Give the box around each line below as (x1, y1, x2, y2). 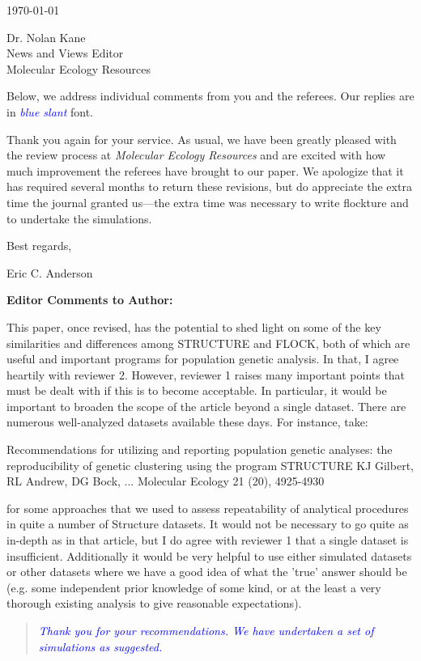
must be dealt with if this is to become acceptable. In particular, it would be (6, 382, 387, 399)
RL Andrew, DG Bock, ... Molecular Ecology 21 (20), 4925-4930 (6, 472, 325, 489)
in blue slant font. (6, 103, 94, 120)
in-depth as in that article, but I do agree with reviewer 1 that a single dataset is (6, 532, 409, 549)
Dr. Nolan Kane (6, 28, 86, 45)
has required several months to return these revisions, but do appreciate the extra (6, 178, 412, 195)
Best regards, (6, 237, 72, 254)
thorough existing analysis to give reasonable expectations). (6, 595, 302, 612)
